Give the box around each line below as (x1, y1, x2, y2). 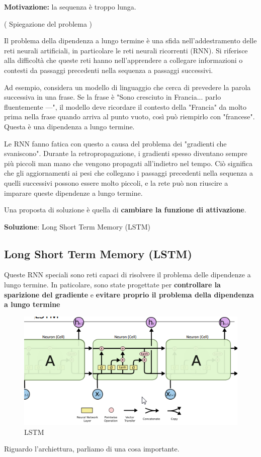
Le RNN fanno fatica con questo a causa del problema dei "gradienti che (4, 138, 227, 148)
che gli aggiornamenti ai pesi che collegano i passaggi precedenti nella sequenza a (4, 168, 253, 178)
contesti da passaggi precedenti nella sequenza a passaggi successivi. (4, 64, 213, 75)
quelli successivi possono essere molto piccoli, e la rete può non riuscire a (4, 177, 228, 188)
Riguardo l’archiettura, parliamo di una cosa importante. (4, 443, 180, 454)
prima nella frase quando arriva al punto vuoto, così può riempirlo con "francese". (4, 111, 255, 122)
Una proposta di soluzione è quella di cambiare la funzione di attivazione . (4, 204, 246, 215)
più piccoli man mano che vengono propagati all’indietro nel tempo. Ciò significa (4, 158, 253, 168)
